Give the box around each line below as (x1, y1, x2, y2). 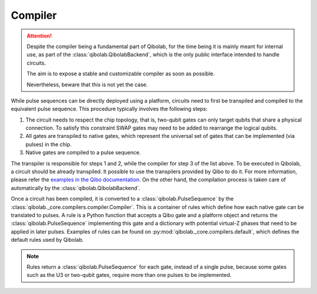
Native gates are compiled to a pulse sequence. (25, 149, 141, 156)
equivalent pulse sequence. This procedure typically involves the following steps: (11, 106, 208, 113)
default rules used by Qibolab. (11, 236, 84, 244)
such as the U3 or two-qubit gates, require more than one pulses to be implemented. (26, 272, 232, 279)
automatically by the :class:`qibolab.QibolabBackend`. (11, 184, 141, 191)
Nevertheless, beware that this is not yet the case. (26, 81, 148, 88)
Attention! (26, 32, 52, 39)
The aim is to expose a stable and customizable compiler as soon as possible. (26, 70, 215, 77)
